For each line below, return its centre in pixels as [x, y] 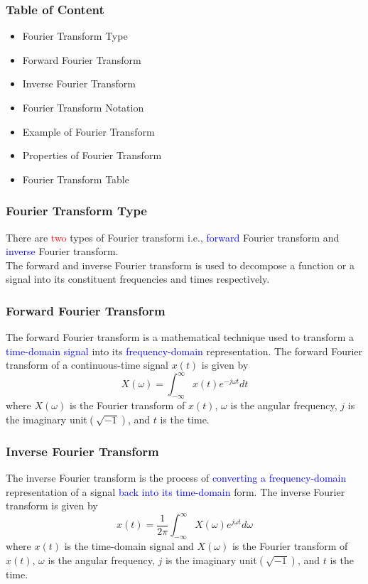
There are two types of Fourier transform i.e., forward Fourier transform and [173, 237]
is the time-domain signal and [129, 546]
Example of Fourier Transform [88, 131]
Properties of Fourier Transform [92, 155]
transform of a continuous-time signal [87, 365]
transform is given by [52, 505]
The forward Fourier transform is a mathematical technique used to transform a [180, 337]
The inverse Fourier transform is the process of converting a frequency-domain [176, 478]
